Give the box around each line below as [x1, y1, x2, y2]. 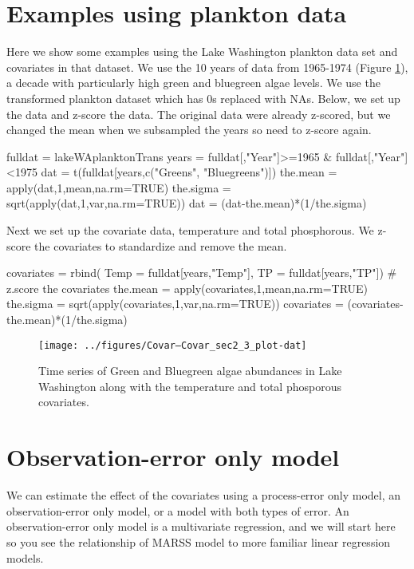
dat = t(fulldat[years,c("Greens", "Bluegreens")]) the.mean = [41, 164, 337, 180]
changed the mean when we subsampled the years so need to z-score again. [6, 121, 372, 138]
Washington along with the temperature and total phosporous [38, 377, 341, 394]
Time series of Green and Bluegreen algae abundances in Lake [38, 362, 342, 379]
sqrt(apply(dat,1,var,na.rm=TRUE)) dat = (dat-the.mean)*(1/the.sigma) [6, 195, 367, 211]
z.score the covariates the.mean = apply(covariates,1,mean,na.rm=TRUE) [6, 279, 369, 296]
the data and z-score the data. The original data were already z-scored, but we [6, 105, 391, 122]
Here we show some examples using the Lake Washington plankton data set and [6, 43, 398, 60]
